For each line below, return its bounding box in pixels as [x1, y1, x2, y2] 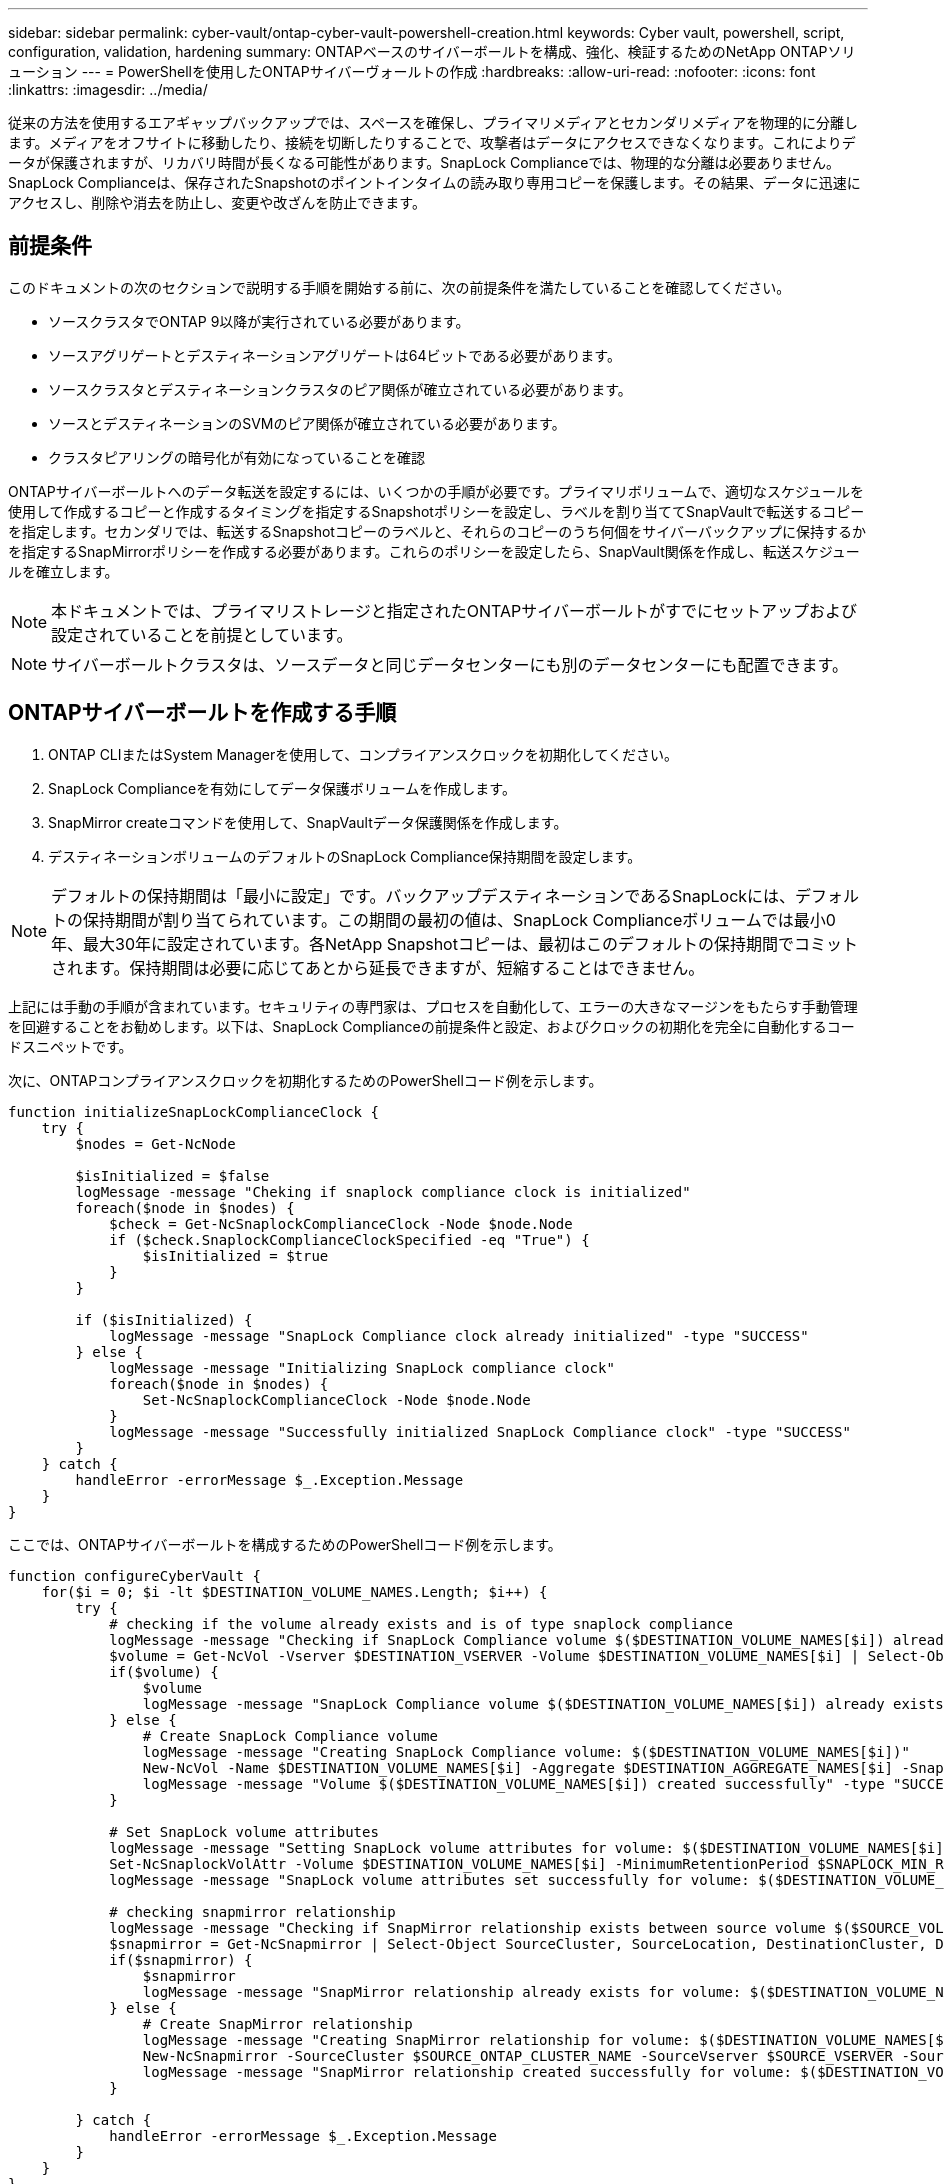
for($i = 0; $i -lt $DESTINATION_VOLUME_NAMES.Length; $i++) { [41, 1583, 548, 1600]
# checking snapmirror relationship [109, 1903, 396, 1920]
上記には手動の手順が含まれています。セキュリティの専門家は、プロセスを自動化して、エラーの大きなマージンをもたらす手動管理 [8, 997, 858, 1015]
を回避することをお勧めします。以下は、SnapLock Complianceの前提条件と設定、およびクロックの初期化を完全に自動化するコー [8, 1017, 855, 1035]
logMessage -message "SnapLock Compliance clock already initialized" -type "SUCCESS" [109, 1327, 809, 1344]
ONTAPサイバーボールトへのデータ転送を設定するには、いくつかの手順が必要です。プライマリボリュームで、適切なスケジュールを [8, 482, 865, 500]
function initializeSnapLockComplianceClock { [8, 1103, 379, 1120]
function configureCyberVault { [8, 1567, 261, 1584]
